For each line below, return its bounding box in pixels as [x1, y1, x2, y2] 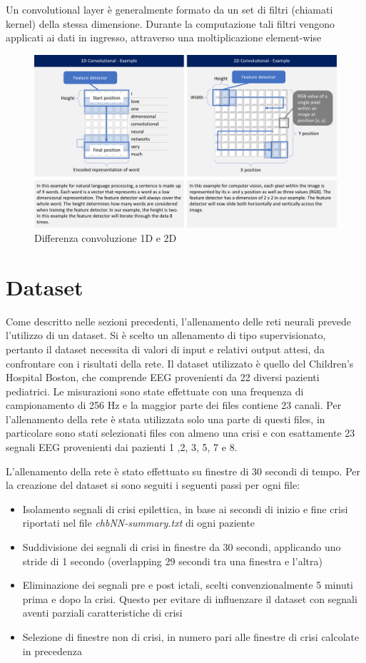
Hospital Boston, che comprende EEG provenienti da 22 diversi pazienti [6, 370, 320, 385]
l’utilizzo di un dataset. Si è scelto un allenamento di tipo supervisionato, [6, 328, 326, 343]
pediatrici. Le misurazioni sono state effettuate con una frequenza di [6, 383, 304, 398]
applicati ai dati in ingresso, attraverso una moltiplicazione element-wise [6, 30, 322, 45]
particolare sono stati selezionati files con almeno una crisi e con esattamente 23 [6, 425, 355, 440]
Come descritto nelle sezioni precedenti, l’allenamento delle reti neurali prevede [6, 313, 352, 328]
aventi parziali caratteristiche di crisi [22, 605, 183, 620]
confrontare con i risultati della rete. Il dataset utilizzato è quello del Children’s [6, 355, 354, 370]
